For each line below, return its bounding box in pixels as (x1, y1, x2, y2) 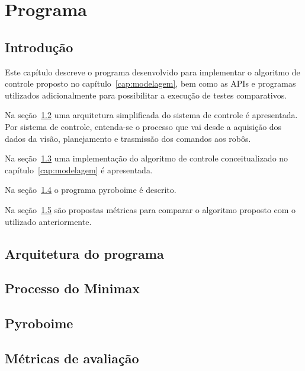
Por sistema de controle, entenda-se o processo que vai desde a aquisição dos (5, 120, 282, 132)
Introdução (5, 37, 73, 56)
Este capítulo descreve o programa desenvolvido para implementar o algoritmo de (5, 65, 300, 78)
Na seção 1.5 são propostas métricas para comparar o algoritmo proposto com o (5, 203, 296, 215)
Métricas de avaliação (5, 348, 139, 367)
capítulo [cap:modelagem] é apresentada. (5, 163, 153, 176)
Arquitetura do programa (5, 244, 164, 262)
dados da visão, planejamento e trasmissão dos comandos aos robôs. (5, 132, 251, 144)
